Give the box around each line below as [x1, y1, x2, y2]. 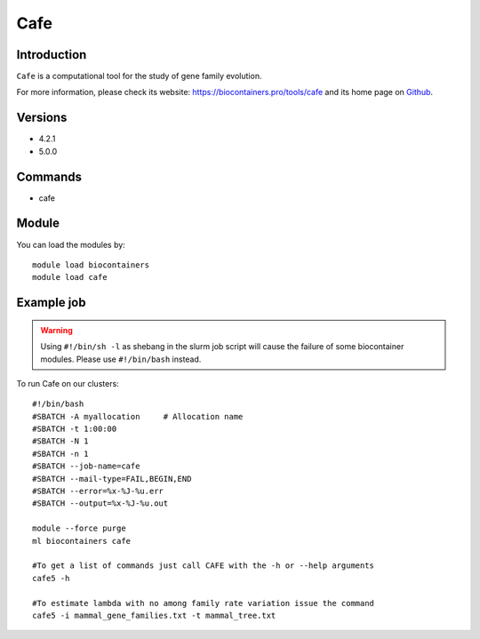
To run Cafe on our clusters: [16, 378, 119, 388]
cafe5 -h [32, 573, 70, 583]
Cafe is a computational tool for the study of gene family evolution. [16, 71, 262, 82]
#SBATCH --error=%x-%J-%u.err [32, 486, 164, 497]
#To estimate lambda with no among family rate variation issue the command [32, 598, 375, 608]
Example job [16, 295, 86, 310]
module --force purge [32, 523, 126, 533]
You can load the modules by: [16, 239, 126, 250]
